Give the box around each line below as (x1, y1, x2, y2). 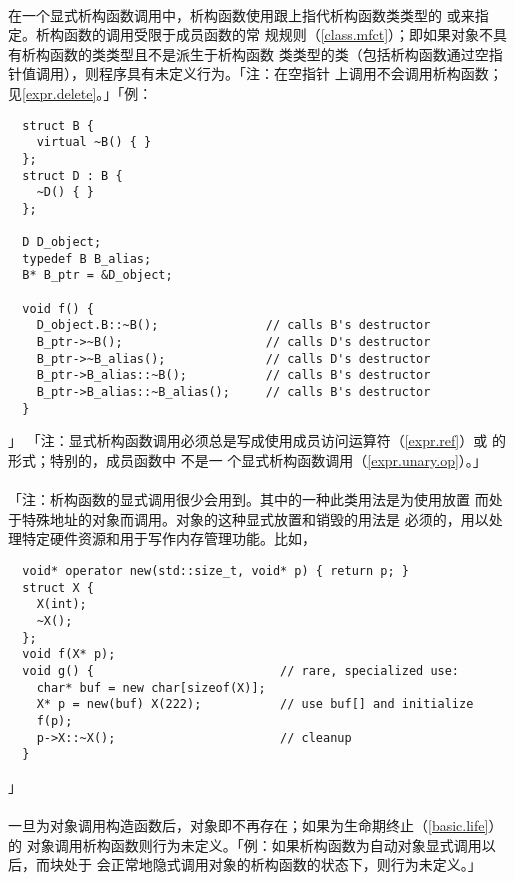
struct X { (22, 580, 94, 595)
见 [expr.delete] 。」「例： (8, 82, 153, 103)
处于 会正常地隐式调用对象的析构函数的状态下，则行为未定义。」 (63, 854, 482, 875)
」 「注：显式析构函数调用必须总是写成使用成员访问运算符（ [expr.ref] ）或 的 (8, 430, 506, 451)
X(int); (36, 597, 87, 612)
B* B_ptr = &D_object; (22, 268, 173, 283)
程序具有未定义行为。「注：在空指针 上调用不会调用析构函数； (98, 63, 503, 84)
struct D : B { (22, 168, 123, 183)
